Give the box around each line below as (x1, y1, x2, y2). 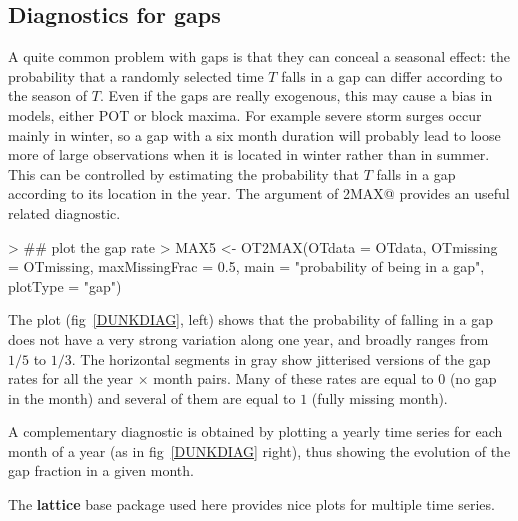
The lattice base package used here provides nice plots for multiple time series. (8, 494, 495, 515)
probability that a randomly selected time (8, 65, 264, 86)
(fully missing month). (311, 387, 448, 408)
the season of (8, 85, 88, 106)
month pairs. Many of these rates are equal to (153, 368, 434, 389)
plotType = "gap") (8, 275, 122, 296)
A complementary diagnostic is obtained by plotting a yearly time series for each (8, 421, 503, 442)
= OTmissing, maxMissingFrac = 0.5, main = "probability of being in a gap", (8, 256, 485, 277)
